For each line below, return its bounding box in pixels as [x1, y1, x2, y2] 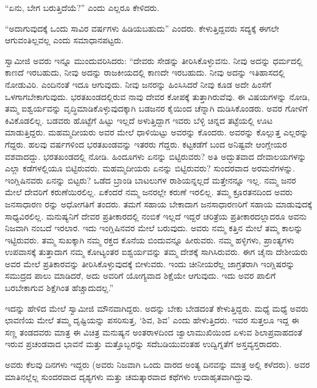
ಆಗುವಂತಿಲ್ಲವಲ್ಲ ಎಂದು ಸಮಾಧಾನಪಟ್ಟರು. [5, 34, 124, 46]
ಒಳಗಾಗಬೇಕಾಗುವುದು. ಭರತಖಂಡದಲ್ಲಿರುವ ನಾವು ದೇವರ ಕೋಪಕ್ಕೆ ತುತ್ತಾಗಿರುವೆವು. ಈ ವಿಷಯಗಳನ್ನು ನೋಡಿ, [5, 90, 310, 102]
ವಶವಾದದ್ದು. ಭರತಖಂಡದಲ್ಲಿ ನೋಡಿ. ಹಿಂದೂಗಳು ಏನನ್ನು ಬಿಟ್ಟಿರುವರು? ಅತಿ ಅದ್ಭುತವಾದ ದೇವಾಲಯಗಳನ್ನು [5, 149, 307, 162]
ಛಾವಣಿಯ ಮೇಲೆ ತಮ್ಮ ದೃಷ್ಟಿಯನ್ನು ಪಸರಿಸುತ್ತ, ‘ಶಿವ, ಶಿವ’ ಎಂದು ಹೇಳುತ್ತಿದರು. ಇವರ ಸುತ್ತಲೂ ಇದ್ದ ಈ [5, 314, 299, 326]
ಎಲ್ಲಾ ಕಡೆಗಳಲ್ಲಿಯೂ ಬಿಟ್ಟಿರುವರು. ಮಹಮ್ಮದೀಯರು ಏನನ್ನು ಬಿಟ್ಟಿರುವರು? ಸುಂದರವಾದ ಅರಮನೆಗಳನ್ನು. [5, 162, 295, 174]
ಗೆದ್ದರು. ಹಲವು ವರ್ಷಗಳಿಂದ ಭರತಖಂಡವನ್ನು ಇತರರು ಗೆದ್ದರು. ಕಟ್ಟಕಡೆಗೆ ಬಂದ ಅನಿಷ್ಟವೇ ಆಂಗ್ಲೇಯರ [5, 137, 287, 150]
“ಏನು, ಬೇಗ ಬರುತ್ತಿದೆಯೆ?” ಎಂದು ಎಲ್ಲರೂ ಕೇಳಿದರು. [5, 1, 160, 13]
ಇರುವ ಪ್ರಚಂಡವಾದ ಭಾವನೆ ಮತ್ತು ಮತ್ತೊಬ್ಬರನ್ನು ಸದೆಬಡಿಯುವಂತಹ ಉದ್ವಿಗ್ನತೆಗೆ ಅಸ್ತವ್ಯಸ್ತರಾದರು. [5, 337, 282, 350]
